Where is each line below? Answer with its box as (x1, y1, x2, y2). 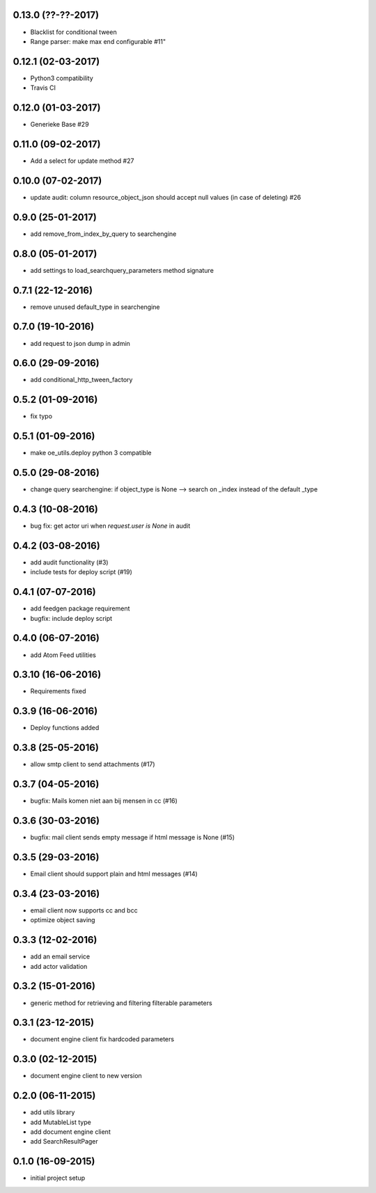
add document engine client (30, 1128, 111, 1136)
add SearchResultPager (30, 1137, 99, 1146)
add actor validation (30, 962, 88, 970)
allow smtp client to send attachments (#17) (30, 760, 156, 768)
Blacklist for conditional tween (30, 28, 118, 36)
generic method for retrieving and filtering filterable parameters (30, 999, 212, 1007)
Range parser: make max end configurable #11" (30, 37, 166, 45)
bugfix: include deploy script (30, 614, 113, 622)
